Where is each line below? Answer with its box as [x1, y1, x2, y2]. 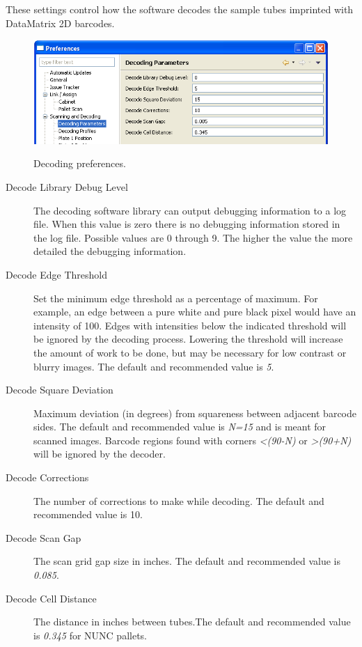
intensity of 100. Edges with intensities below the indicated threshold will [33, 318, 347, 332]
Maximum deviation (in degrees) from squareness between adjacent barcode [33, 405, 357, 420]
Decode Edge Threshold [6, 267, 107, 281]
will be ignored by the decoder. [33, 446, 166, 461]
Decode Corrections [6, 470, 89, 485]
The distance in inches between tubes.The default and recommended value [33, 614, 351, 629]
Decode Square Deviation [6, 382, 113, 397]
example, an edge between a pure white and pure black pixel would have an [33, 304, 356, 319]
